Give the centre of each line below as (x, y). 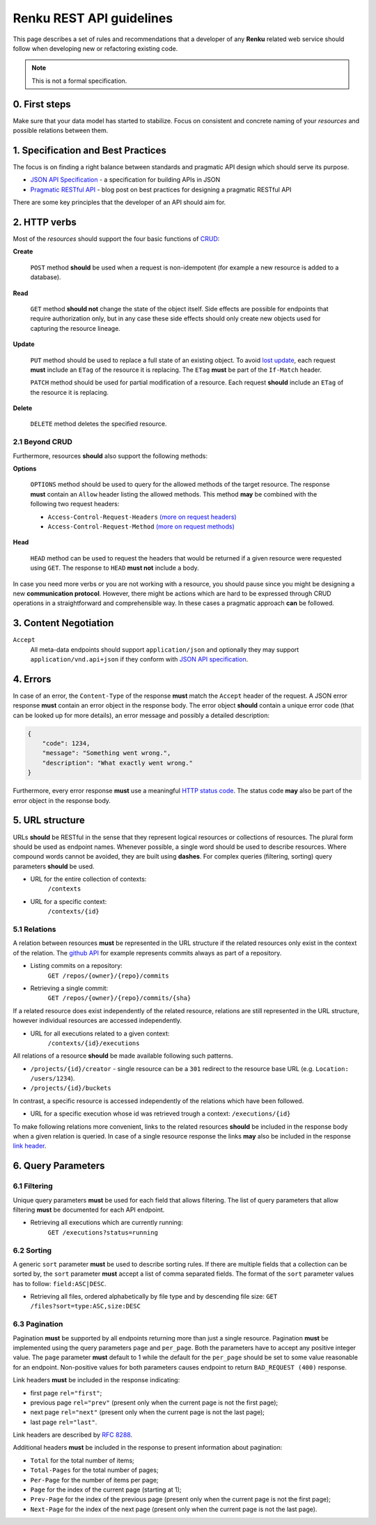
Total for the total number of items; (83, 1460)
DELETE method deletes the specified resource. (99, 424)
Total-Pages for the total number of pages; (94, 1470)
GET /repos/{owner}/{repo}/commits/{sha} (119, 998)
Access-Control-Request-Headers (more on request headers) (142, 517)
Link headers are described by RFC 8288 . (72, 1435)
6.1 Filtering (33, 1186)
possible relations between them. (61, 131)
